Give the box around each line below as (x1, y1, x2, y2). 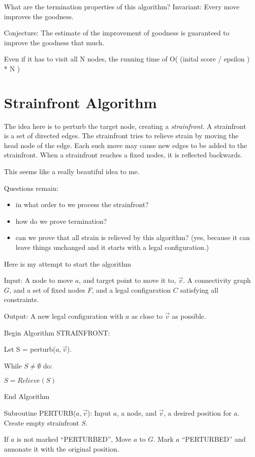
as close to (131, 311, 163, 321)
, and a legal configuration (92, 284, 171, 295)
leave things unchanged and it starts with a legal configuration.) (15, 242, 209, 252)
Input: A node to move (4, 275, 73, 285)
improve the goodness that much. (4, 37, 104, 47)
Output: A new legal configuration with (4, 311, 124, 321)
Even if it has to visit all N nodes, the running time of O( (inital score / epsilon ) (4, 54, 250, 64)
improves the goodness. (4, 11, 74, 21)
